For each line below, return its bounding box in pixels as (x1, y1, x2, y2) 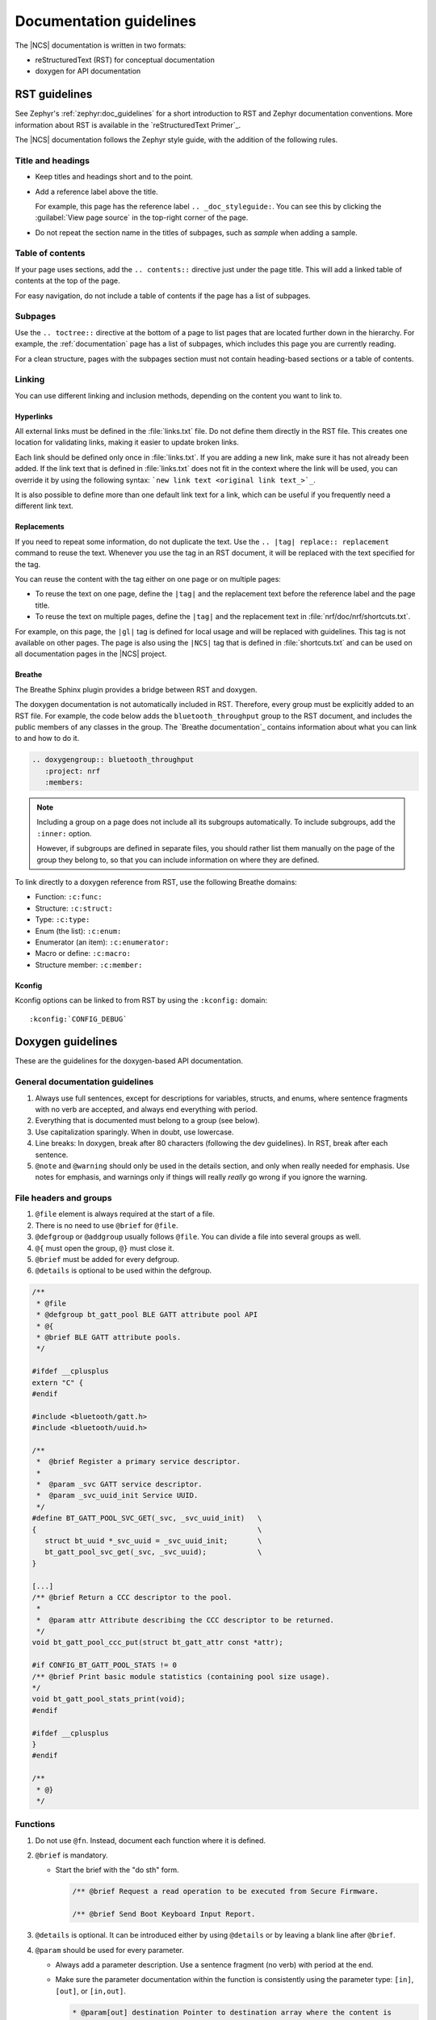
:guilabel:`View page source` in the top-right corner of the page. (35, 213, 249, 222)
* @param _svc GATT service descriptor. (36, 1479, 203, 1489)
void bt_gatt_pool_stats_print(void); (31, 1694, 186, 1704)
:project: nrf (44, 766, 101, 776)
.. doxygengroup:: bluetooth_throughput (31, 755, 194, 764)
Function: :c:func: (35, 892, 103, 902)
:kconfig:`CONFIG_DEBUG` (29, 1014, 128, 1024)
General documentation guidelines (15, 1076, 154, 1088)
